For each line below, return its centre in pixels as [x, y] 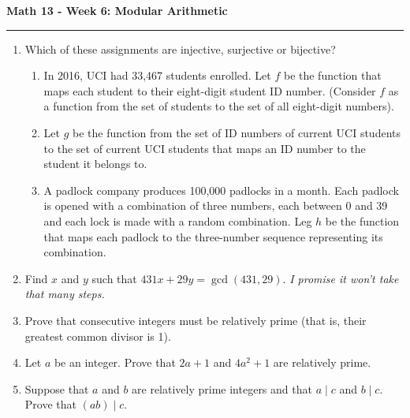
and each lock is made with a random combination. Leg [178, 220]
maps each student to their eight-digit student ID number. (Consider [210, 90]
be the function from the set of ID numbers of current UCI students [237, 132]
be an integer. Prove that [115, 362]
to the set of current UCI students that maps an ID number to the [205, 148]
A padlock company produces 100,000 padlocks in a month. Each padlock [221, 190]
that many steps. [65, 294]
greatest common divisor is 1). [98, 336]
